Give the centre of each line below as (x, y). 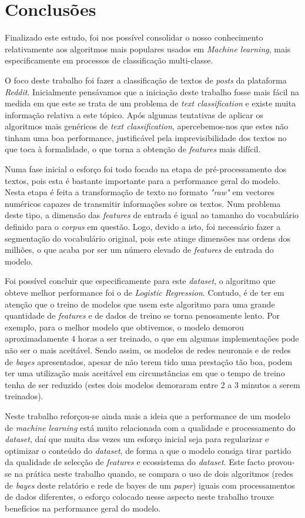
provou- (281, 462)
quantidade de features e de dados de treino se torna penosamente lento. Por (143, 315)
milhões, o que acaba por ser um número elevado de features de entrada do (139, 250)
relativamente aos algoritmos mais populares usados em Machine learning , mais (148, 49)
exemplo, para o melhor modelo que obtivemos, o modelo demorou (124, 327)
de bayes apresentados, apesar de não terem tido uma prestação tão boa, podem (149, 361)
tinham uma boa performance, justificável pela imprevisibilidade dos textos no (146, 137)
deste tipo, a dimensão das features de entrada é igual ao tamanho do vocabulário (152, 215)
